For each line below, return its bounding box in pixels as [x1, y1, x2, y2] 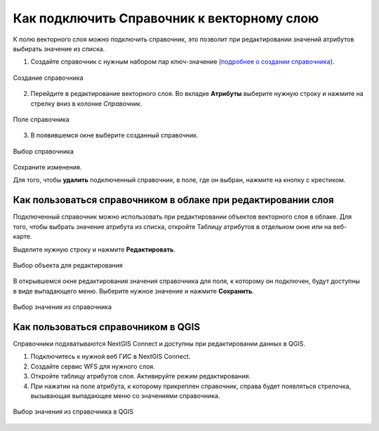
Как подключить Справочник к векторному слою [13, 11, 319, 26]
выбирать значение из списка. [13, 44, 105, 53]
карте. [13, 232, 32, 241]
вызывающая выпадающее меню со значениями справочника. [30, 391, 220, 399]
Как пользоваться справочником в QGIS [13, 321, 200, 333]
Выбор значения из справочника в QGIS [13, 407, 133, 416]
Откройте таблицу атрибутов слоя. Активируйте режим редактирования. [30, 372, 251, 381]
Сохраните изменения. [13, 163, 82, 172]
